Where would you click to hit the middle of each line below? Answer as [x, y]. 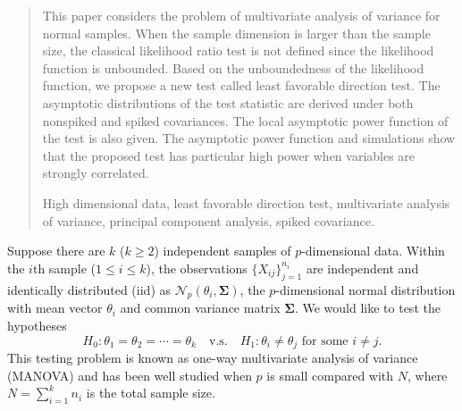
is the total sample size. [151, 393]
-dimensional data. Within [373, 251]
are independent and [362, 268]
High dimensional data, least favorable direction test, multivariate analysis [246, 202]
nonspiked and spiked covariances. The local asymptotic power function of [245, 120]
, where [427, 375]
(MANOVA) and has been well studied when [130, 375]
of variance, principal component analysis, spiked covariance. [208, 220]
